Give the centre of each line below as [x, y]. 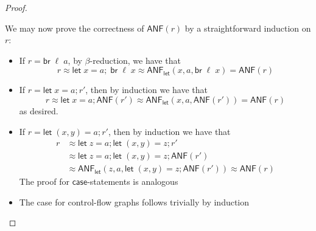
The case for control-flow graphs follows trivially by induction [134, 202]
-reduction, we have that [135, 60]
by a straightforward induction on [248, 28]
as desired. [39, 110]
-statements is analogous [133, 181]
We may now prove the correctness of [75, 28]
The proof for [44, 181]
